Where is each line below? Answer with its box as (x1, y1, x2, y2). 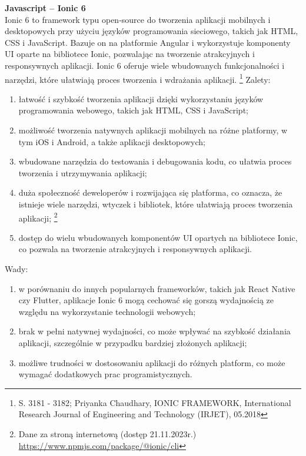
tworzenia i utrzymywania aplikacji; (18, 166, 147, 179)
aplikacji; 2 (18, 210, 58, 224)
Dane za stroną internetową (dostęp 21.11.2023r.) (18, 427, 197, 440)
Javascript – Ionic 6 (5, 2, 86, 14)
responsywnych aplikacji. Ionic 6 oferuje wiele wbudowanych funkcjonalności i (5, 59, 285, 71)
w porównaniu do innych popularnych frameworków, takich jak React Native (18, 282, 295, 294)
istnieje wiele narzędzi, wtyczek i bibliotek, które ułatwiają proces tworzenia (18, 197, 293, 210)
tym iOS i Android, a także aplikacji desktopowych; (18, 135, 205, 147)
